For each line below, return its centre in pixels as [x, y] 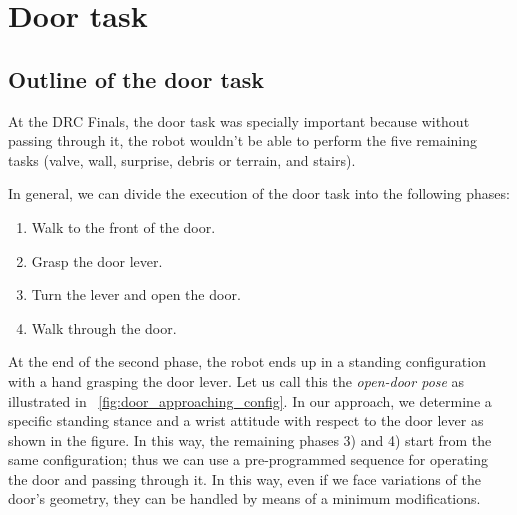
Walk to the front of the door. [123, 226]
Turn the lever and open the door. [136, 294]
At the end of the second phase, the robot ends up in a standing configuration [247, 361]
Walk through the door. [104, 327]
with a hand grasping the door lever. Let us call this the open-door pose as [236, 380]
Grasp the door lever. [97, 260]
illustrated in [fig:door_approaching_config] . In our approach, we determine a [250, 400]
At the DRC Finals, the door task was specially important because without [239, 120]
